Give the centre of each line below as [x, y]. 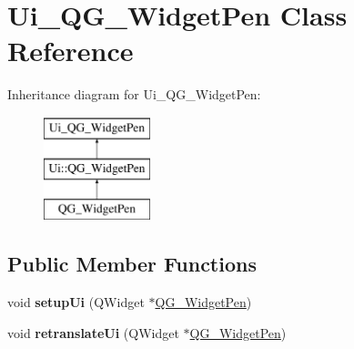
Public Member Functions [132, 264]
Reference [71, 51]
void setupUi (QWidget [76, 302]
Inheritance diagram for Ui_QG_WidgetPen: [134, 94]
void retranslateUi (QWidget [93, 332]
